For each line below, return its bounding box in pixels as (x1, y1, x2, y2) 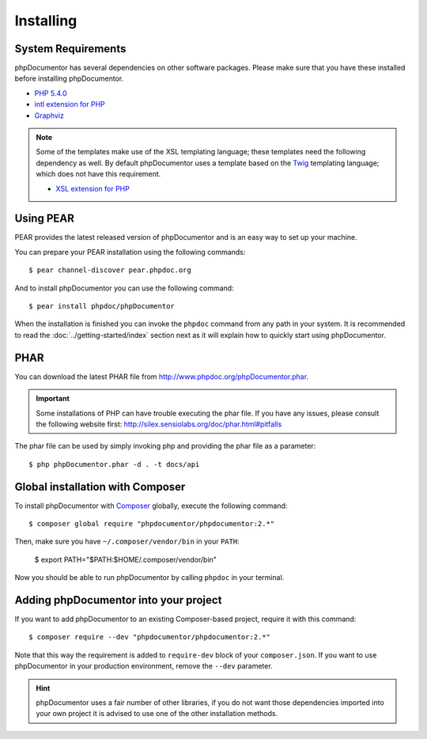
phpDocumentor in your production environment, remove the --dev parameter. (14, 661, 273, 671)
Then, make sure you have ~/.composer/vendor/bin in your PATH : (14, 536, 240, 546)
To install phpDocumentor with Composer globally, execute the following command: (14, 501, 288, 510)
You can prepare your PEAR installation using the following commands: (14, 247, 246, 256)
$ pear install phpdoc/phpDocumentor (28, 301, 176, 311)
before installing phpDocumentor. (14, 74, 124, 83)
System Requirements (14, 42, 127, 55)
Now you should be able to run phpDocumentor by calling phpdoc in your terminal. (14, 573, 285, 582)
